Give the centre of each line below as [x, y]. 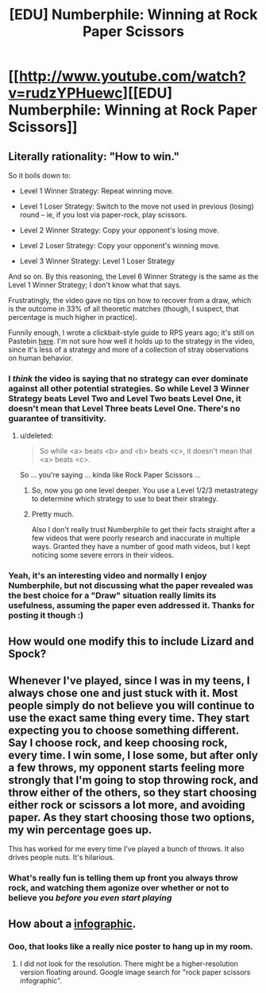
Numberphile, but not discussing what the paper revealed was [131, 586]
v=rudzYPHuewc [66, 93]
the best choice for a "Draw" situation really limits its [112, 596]
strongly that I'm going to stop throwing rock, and [133, 780]
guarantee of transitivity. [58, 418]
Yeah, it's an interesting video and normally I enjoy [108, 576]
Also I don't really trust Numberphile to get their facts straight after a [143, 530]
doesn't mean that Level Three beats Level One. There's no [124, 408]
